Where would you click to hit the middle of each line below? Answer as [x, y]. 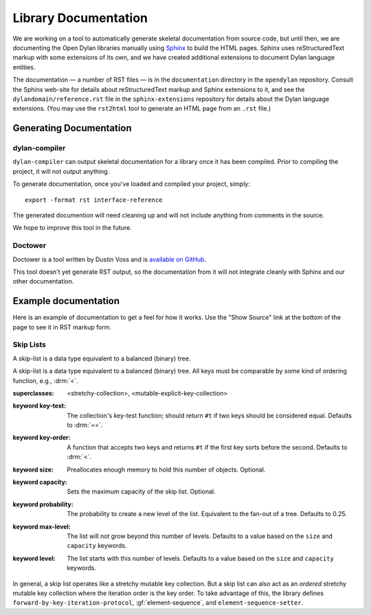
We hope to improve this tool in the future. [72, 228]
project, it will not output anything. [61, 171]
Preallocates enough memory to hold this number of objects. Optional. [166, 469]
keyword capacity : [40, 482]
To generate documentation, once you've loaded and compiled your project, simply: [132, 184]
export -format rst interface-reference [94, 200]
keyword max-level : [42, 526]
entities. [24, 67]
